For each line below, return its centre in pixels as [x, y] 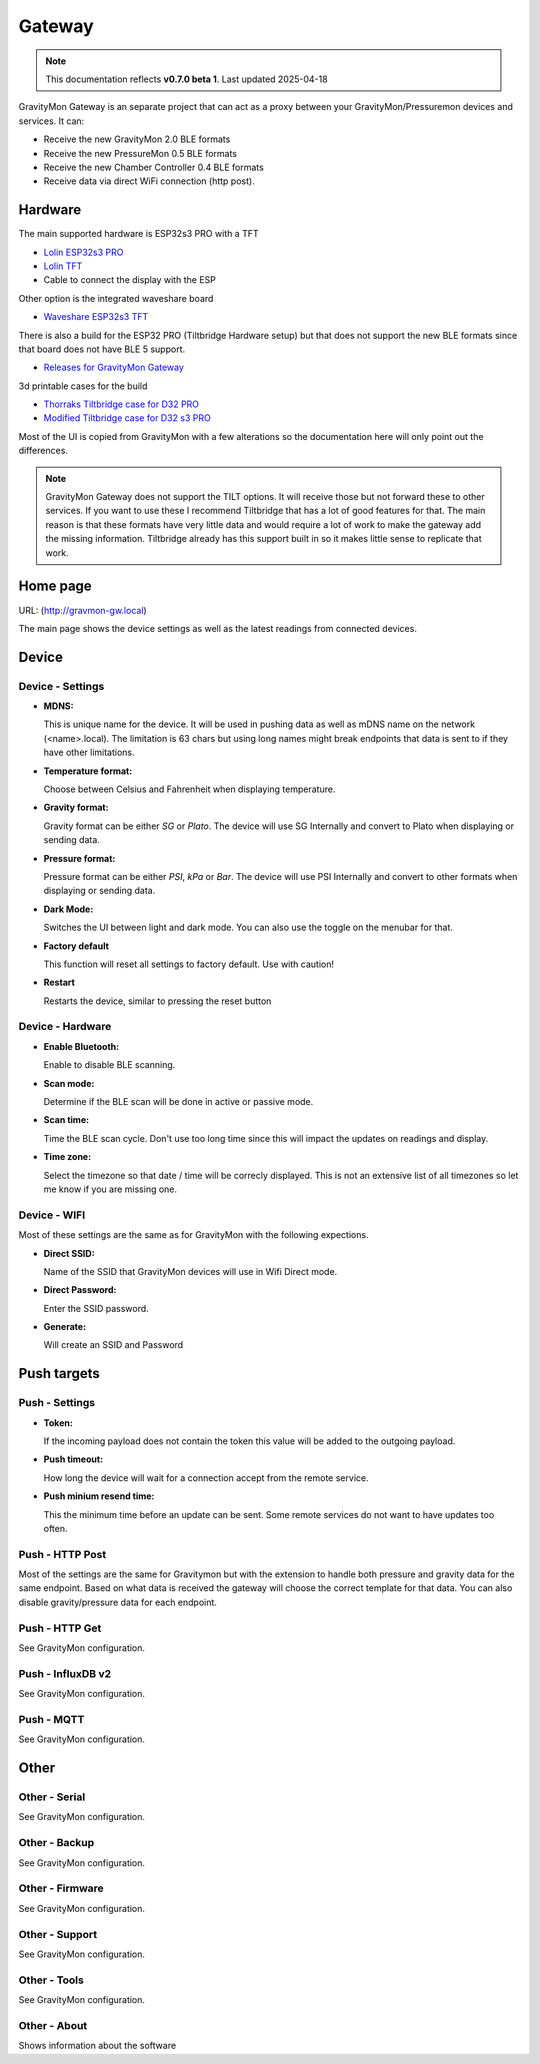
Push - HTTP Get [60, 1628]
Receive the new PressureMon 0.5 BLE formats [140, 153]
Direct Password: [80, 1290]
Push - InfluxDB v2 [65, 1673]
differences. [43, 451]
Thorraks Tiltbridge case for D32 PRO [121, 404]
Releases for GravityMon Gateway [114, 367]
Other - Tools [51, 1980]
